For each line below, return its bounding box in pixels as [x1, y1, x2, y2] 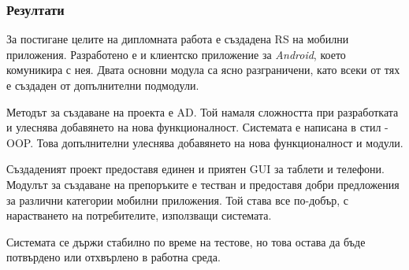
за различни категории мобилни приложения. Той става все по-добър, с [6, 191, 349, 208]
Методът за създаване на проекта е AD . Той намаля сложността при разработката [6, 103, 399, 120]
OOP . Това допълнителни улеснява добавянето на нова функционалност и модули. [6, 134, 403, 150]
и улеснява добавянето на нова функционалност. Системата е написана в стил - [6, 119, 389, 135]
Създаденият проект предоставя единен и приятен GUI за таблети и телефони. [6, 161, 385, 177]
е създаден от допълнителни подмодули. [6, 77, 199, 93]
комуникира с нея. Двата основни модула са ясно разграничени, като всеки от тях [6, 61, 400, 78]
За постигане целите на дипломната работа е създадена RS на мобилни [6, 31, 349, 47]
